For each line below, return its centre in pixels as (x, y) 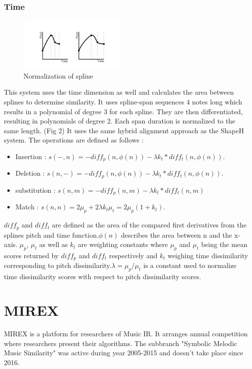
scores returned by (31, 255)
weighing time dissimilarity (208, 255)
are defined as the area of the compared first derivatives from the (149, 225)
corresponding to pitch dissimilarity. (58, 265)
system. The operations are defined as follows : (74, 140)
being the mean (224, 244)
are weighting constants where (123, 244)
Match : (27, 207)
